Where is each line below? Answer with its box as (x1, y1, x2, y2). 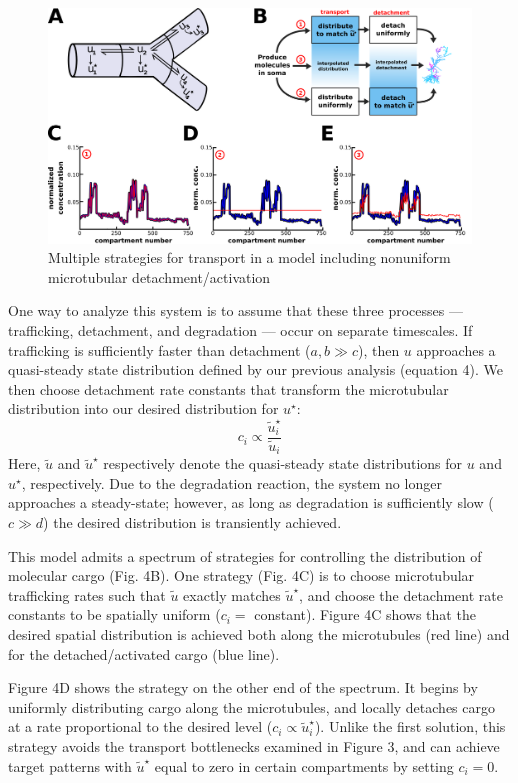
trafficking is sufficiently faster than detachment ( (8, 339, 311, 360)
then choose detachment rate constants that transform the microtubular (8, 378, 449, 399)
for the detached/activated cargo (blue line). (8, 643, 280, 664)
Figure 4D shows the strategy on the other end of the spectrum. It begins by (8, 677, 478, 698)
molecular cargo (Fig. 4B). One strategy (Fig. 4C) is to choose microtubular (8, 565, 475, 586)
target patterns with (8, 755, 132, 776)
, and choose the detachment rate (299, 584, 503, 605)
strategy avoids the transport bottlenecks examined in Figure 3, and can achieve (8, 735, 500, 756)
